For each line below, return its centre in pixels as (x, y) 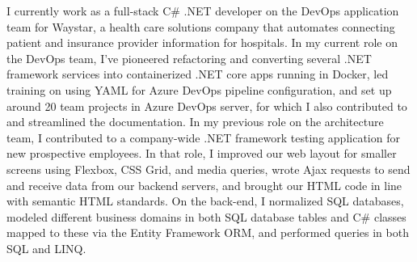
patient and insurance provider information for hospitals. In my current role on (202, 42)
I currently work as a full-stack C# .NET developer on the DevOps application (203, 11)
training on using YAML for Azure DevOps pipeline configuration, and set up (199, 89)
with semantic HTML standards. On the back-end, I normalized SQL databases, (205, 201)
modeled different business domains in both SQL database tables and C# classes (206, 216)
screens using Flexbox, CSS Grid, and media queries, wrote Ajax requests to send (208, 169)
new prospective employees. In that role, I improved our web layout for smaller (202, 153)
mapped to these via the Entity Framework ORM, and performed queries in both (208, 232)
